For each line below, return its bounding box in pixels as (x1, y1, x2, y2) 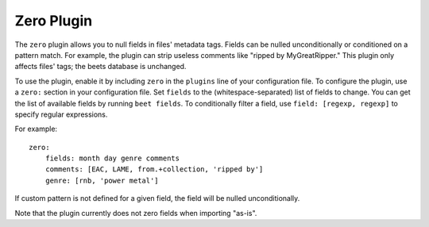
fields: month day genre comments (44, 154, 180, 163)
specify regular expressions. (14, 110, 108, 119)
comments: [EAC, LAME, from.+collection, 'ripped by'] (44, 165, 264, 174)
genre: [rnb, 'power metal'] (44, 175, 159, 185)
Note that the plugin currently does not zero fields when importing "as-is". (14, 208, 257, 217)
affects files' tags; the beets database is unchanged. (14, 62, 187, 71)
